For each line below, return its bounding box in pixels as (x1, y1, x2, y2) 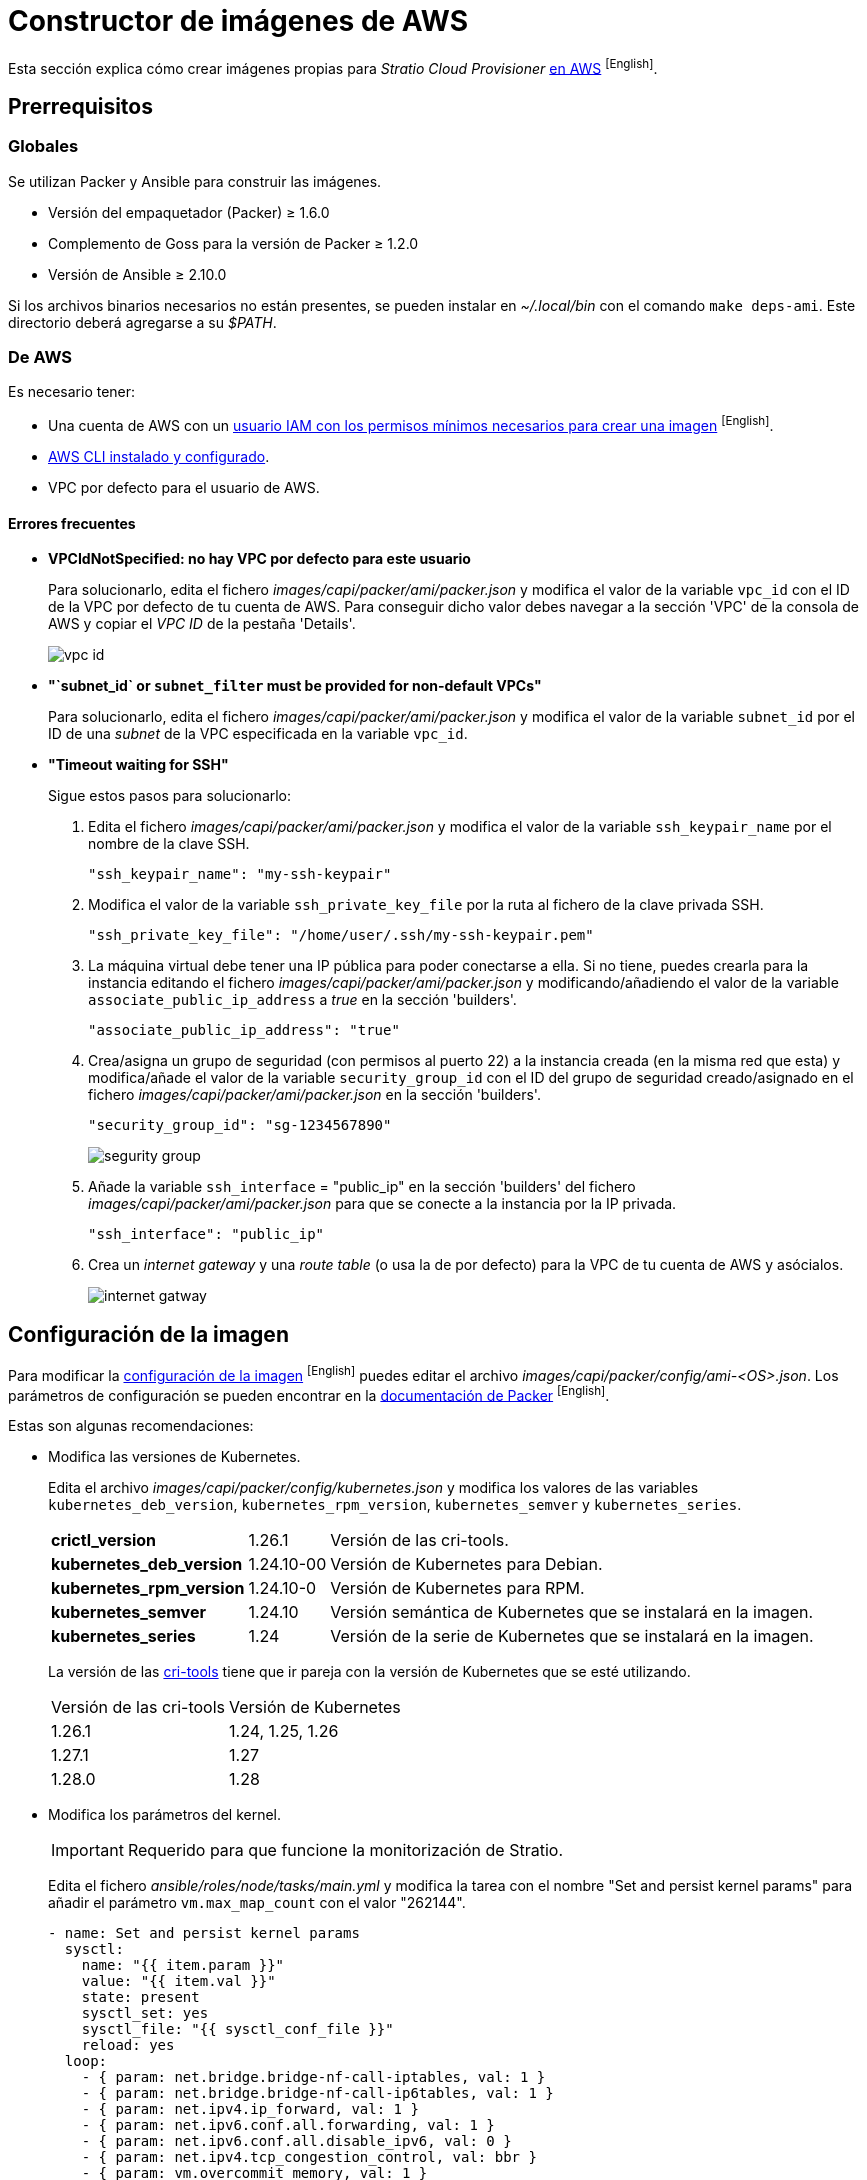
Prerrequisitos (8, 93, 153, 119)
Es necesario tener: (8, 383, 136, 401)
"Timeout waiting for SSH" (48, 756, 229, 774)
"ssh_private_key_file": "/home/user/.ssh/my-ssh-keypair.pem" (88, 927, 594, 944)
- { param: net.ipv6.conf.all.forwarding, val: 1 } (81, 2117, 495, 2134)
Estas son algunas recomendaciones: (8, 1417, 254, 1435)
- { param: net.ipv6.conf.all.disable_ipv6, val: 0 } (81, 2133, 512, 2150)
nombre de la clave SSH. (88, 835, 250, 853)
